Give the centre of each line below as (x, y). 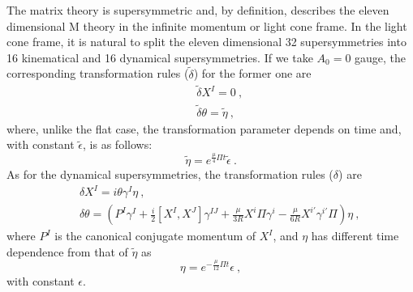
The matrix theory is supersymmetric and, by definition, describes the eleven (198, 10)
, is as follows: (118, 144)
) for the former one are (252, 73)
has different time (355, 236)
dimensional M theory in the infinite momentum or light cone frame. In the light (207, 25)
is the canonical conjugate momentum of (155, 236)
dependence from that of (67, 251)
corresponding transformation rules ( (98, 73)
